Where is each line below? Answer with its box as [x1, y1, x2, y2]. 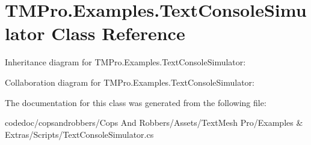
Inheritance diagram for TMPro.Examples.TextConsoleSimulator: [5, 56, 246, 68]
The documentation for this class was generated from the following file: [5, 96, 266, 108]
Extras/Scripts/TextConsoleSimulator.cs [5, 128, 154, 140]
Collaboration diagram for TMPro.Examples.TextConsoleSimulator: [5, 75, 254, 88]
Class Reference [51, 21, 185, 46]
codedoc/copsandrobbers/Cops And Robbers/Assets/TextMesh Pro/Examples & [5, 116, 303, 129]
